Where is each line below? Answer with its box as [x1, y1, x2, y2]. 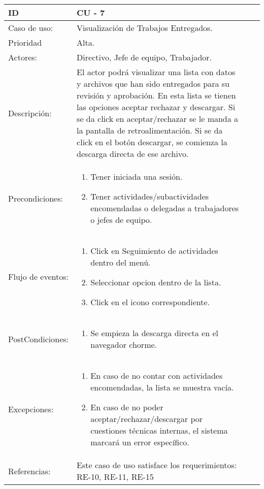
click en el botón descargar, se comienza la [77, 136, 227, 148]
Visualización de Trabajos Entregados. [77, 22, 213, 34]
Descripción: [8, 107, 52, 119]
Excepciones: [8, 403, 54, 415]
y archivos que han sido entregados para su [77, 78, 230, 89]
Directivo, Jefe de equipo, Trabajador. [77, 51, 212, 63]
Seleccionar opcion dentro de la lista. [90, 276, 221, 288]
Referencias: [8, 465, 51, 477]
